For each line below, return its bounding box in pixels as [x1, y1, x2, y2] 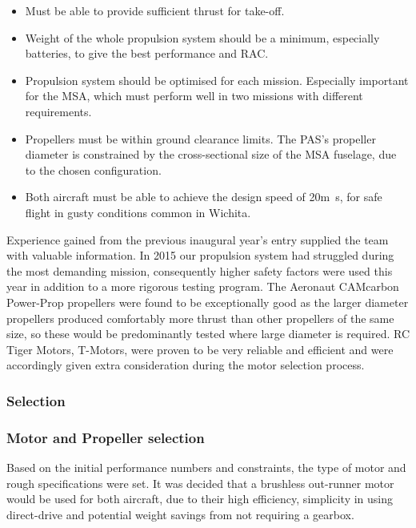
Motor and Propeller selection [6, 427, 205, 447]
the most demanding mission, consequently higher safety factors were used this [6, 262, 393, 279]
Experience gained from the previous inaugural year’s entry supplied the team [6, 231, 389, 248]
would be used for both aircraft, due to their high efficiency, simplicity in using [6, 490, 394, 507]
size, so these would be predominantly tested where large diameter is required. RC [6, 325, 410, 342]
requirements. [25, 103, 92, 119]
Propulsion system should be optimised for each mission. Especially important [25, 71, 409, 88]
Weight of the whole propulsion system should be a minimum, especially [25, 29, 380, 46]
